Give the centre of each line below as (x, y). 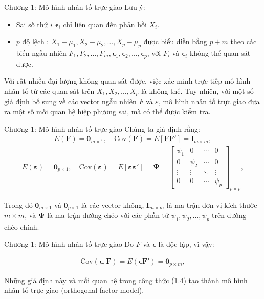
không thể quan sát (220, 53)
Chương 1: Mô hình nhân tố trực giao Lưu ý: (75, 7)
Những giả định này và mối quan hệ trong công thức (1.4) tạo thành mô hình (126, 280)
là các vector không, (113, 204)
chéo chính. (22, 226)
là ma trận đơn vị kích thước (212, 204)
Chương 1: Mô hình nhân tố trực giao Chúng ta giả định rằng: (102, 128)
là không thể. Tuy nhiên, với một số (197, 91)
